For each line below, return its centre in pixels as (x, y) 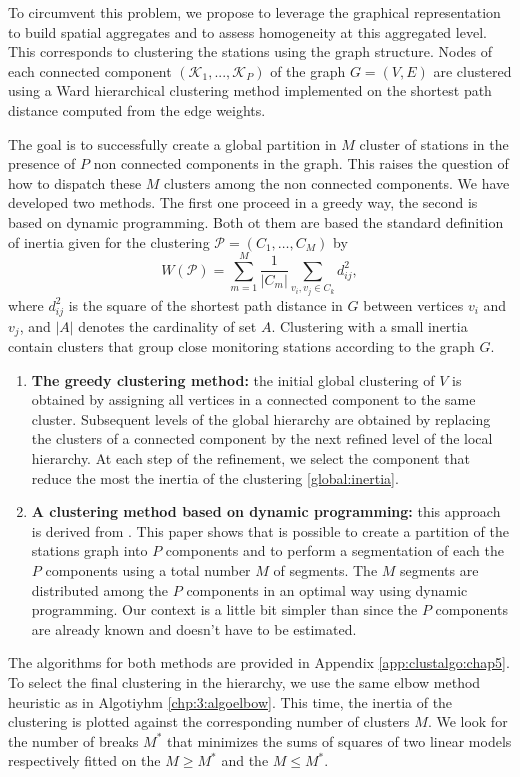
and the (245, 760)
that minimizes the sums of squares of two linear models (339, 740)
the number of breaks (73, 740)
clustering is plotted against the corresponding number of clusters (209, 721)
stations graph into (89, 550)
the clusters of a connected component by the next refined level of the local (262, 438)
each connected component (90, 70)
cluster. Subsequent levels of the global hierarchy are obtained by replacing (261, 418)
